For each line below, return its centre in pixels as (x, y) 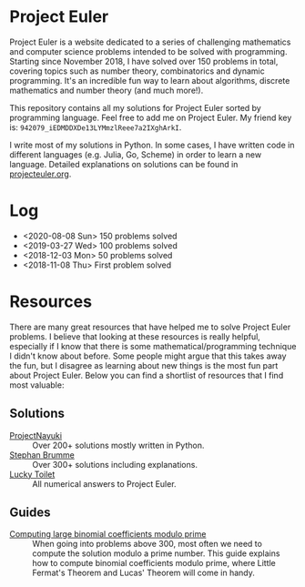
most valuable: (37, 385)
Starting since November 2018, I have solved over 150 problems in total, (144, 61)
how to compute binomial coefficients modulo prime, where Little (154, 563)
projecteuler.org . (41, 174)
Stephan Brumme (42, 455)
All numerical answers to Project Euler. (104, 483)
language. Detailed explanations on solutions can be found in (124, 164)
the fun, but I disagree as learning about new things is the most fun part (144, 365)
